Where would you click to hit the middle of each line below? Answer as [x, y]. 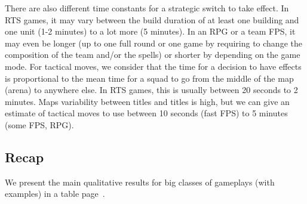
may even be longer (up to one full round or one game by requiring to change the [153, 43]
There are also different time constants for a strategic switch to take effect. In [147, 8]
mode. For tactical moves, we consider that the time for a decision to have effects [153, 66]
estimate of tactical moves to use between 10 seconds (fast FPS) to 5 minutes [146, 113]
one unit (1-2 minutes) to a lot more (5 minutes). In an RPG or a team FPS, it [150, 31]
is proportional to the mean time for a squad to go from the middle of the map [149, 78]
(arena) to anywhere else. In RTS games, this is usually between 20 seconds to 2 [151, 90]
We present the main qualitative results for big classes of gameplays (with [140, 182]
